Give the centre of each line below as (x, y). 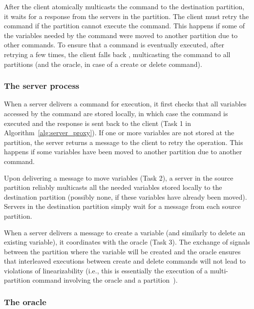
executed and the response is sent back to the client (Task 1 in (98, 123)
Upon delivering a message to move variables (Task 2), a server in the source (119, 177)
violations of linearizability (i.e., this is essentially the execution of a (106, 270)
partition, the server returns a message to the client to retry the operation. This (124, 142)
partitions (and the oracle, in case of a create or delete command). (103, 64)
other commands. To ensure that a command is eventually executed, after (114, 45)
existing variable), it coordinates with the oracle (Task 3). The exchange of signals (127, 242)
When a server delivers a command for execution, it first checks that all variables (125, 104)
